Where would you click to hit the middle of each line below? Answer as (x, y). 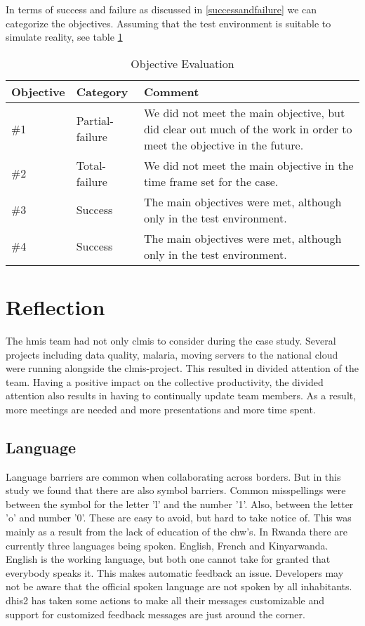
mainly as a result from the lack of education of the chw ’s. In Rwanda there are (177, 532)
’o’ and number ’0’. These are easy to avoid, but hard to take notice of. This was (179, 518)
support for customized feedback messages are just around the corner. (155, 614)
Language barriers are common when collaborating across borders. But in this (173, 476)
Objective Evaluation (182, 63)
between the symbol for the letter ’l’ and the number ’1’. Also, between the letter (180, 504)
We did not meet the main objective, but (244, 112)
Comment (171, 91)
